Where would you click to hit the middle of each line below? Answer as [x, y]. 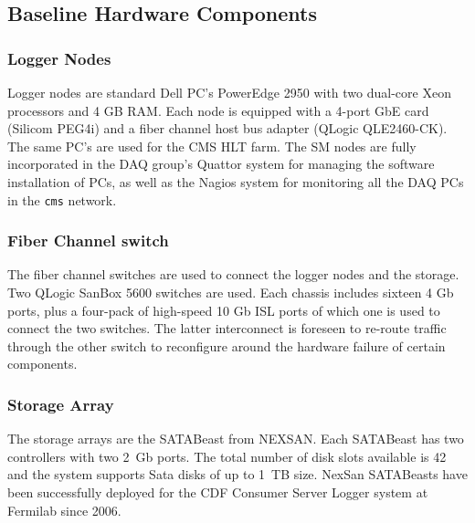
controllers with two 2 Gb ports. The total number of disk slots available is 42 [227, 456]
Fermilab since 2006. [64, 510]
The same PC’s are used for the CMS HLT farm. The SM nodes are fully [212, 146]
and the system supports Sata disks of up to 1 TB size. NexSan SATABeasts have [237, 474]
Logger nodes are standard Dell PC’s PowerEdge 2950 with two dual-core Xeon [229, 92]
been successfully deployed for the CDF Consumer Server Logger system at [218, 492]
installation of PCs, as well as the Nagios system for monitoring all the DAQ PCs [236, 181]
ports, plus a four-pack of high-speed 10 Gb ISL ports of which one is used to [224, 310]
